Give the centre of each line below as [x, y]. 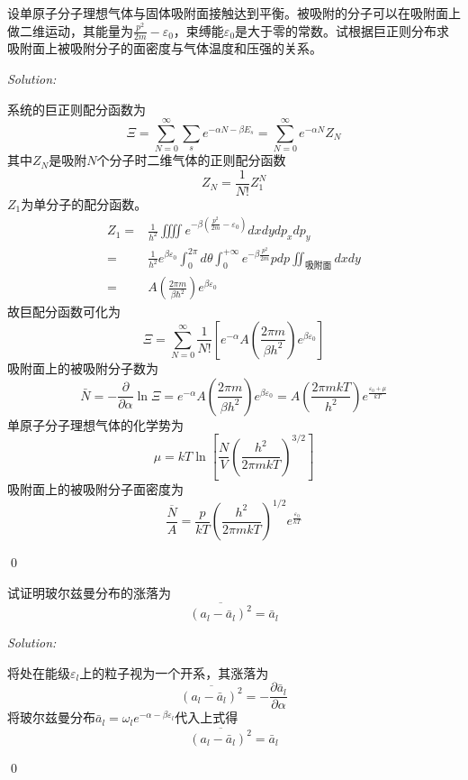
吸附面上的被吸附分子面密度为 [95, 489]
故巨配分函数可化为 [64, 312]
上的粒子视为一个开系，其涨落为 [174, 672]
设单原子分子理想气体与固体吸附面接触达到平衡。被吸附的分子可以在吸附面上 [234, 13]
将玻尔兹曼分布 [51, 717]
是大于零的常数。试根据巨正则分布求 [342, 30]
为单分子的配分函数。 [84, 203]
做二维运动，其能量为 [70, 30]
